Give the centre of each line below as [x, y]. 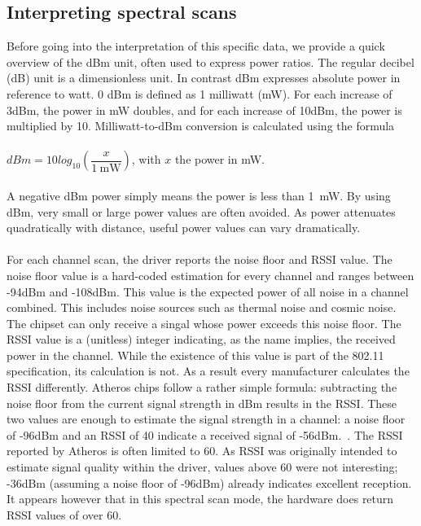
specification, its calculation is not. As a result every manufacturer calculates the [208, 371]
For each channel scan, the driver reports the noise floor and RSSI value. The [200, 259]
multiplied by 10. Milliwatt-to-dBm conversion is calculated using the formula [201, 126]
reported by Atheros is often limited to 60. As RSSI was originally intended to [202, 451]
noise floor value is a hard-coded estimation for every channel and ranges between [210, 275]
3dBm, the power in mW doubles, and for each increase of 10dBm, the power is [204, 110]
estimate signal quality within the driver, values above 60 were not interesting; [202, 467]
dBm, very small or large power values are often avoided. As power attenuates [201, 211]
